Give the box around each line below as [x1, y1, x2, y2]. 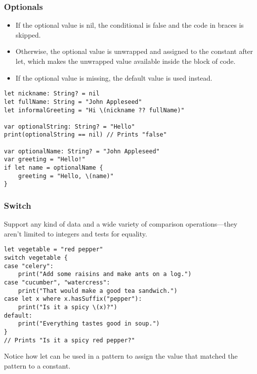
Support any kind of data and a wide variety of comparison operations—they [4, 219, 238, 229]
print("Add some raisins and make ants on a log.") [18, 271, 192, 278]
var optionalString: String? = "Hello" [4, 123, 135, 130]
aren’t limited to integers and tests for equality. [4, 228, 147, 238]
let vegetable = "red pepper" [4, 246, 103, 253]
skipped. [15, 29, 41, 40]
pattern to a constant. [4, 360, 71, 371]
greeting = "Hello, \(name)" [18, 172, 114, 180]
